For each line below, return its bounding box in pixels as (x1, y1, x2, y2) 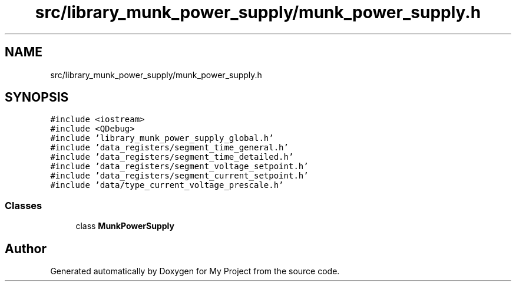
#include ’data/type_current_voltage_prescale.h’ (50, 180, 284, 190)
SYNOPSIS (5, 90, 69, 105)
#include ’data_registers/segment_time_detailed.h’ (50, 152, 294, 162)
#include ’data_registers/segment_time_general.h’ (50, 143, 289, 153)
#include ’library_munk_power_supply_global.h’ (50, 133, 274, 143)
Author (5, 241, 47, 256)
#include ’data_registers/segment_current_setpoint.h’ (50, 171, 309, 181)
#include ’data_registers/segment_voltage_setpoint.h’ (50, 161, 309, 171)
